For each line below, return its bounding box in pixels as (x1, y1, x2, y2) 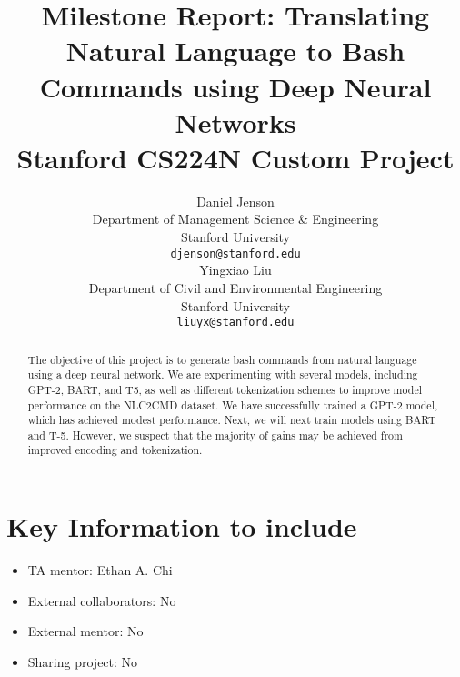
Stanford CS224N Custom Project (16, 138, 455, 176)
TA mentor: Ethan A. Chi (27, 561, 173, 580)
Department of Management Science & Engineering (92, 209, 379, 228)
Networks (175, 103, 296, 140)
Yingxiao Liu (199, 260, 272, 279)
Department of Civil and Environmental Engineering (88, 278, 383, 297)
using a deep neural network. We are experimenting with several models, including (27, 367, 418, 382)
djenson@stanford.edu (170, 247, 301, 260)
